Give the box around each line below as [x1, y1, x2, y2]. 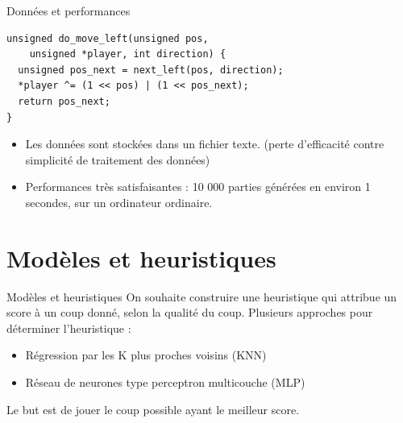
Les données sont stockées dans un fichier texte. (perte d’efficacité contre [25, 135, 384, 152]
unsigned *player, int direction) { [29, 48, 226, 60]
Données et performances [6, 2, 131, 19]
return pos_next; [18, 95, 110, 107]
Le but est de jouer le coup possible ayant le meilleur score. [6, 400, 300, 417]
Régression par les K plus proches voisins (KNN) [25, 346, 267, 363]
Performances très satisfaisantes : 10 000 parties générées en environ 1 [25, 178, 371, 195]
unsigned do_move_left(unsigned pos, [6, 32, 209, 44]
